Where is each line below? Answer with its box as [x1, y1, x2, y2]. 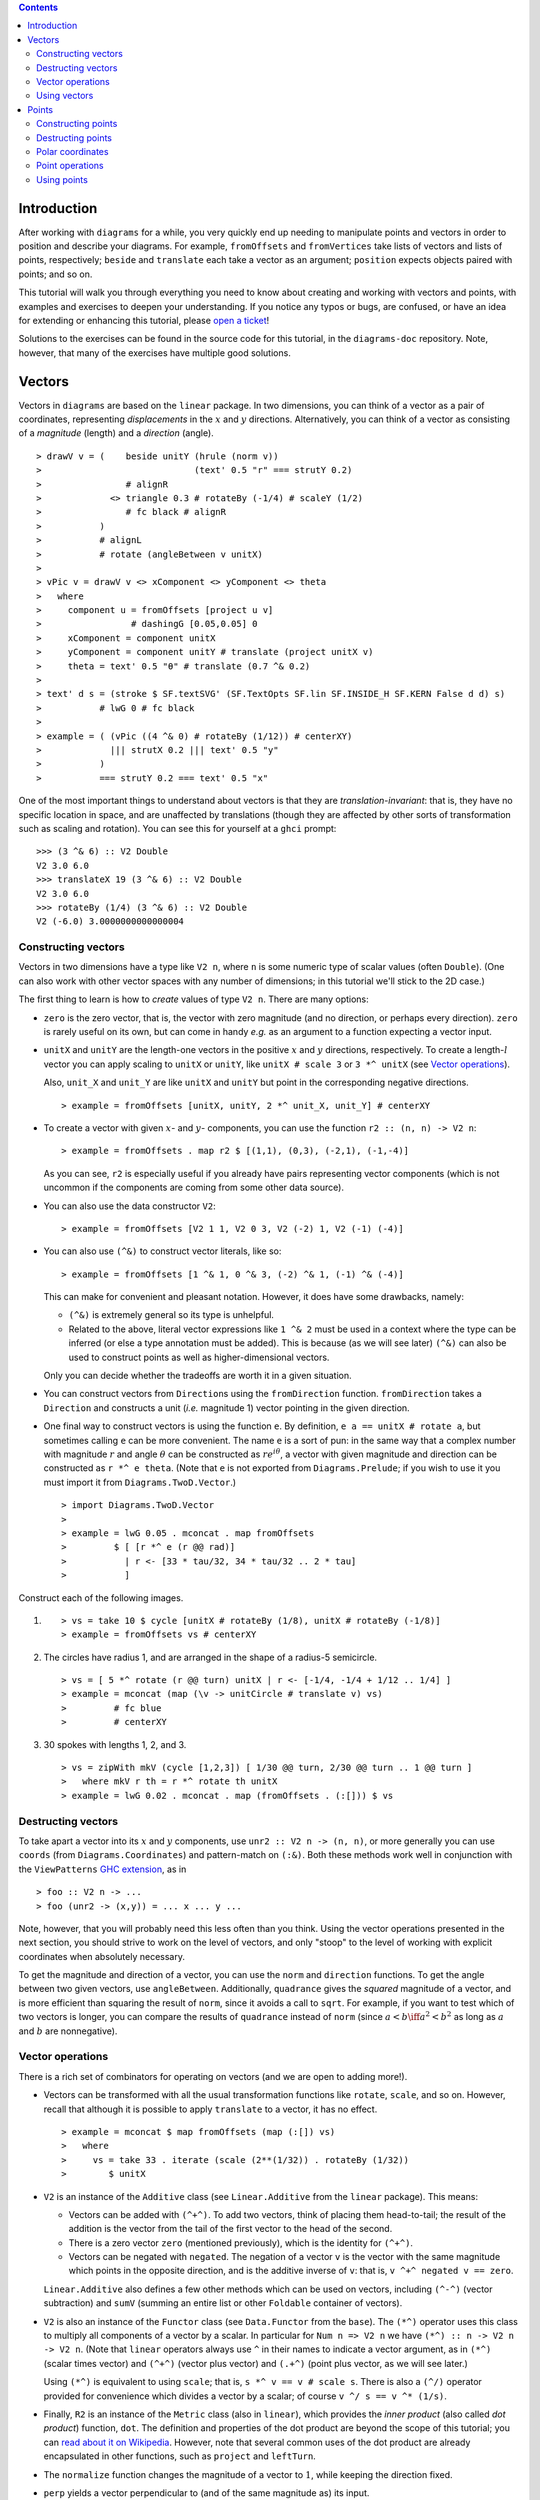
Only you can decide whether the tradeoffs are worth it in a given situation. [43, 1370, 352, 1382]
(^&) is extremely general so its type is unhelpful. [68, 1309, 275, 1321]
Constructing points [36, 118, 118, 130]
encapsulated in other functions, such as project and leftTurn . [43, 2450, 317, 2462]
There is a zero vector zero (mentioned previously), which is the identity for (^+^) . [68, 2236, 414, 2249]
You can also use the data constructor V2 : [43, 1200, 216, 1212]
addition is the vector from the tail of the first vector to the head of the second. [68, 2223, 393, 2235]
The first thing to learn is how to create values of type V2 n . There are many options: [18, 993, 369, 1005]
